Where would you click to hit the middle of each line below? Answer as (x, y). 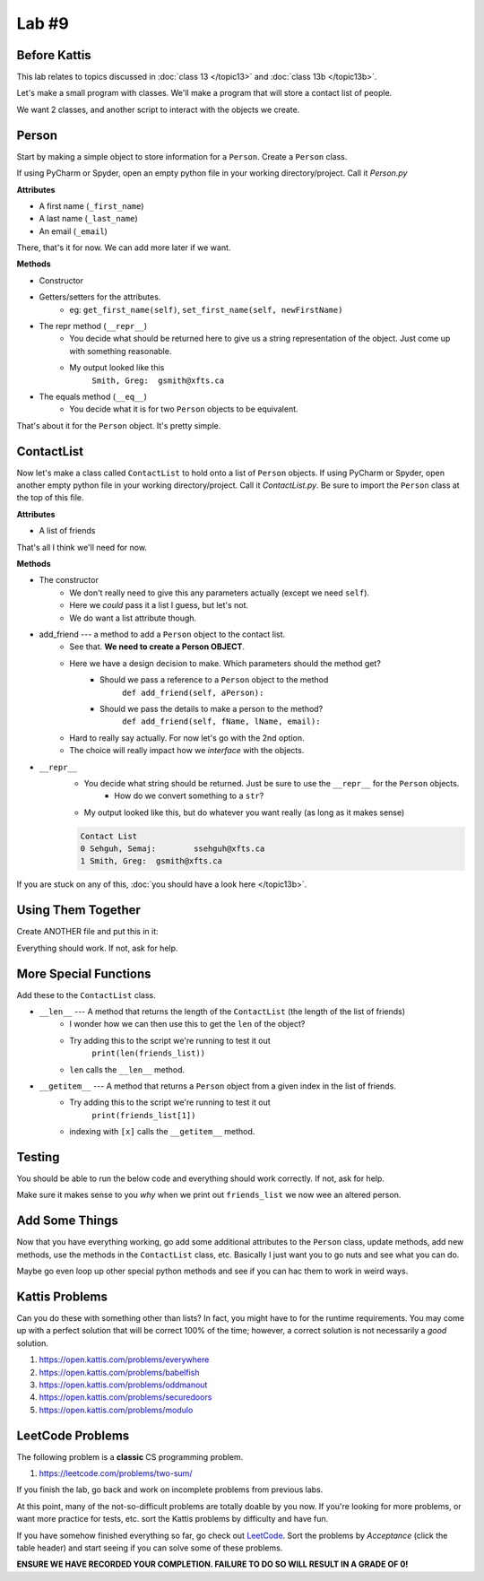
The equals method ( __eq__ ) (93, 396)
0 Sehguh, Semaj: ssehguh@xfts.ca (173, 849)
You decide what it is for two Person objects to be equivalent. (184, 409)
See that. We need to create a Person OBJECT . (157, 647)
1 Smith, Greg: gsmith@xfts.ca (151, 861)
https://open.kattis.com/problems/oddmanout (123, 1385)
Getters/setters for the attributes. (100, 297)
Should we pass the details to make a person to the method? (212, 708)
